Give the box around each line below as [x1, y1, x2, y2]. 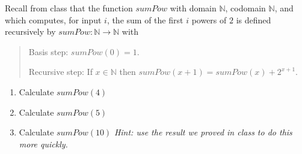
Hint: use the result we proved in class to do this [114, 126, 292, 138]
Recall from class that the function [5, 2, 133, 14]
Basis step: [28, 45, 69, 58]
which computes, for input [5, 13, 102, 26]
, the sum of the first [106, 13, 183, 26]
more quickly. [19, 137, 68, 150]
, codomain [225, 2, 266, 14]
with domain [170, 2, 217, 14]
